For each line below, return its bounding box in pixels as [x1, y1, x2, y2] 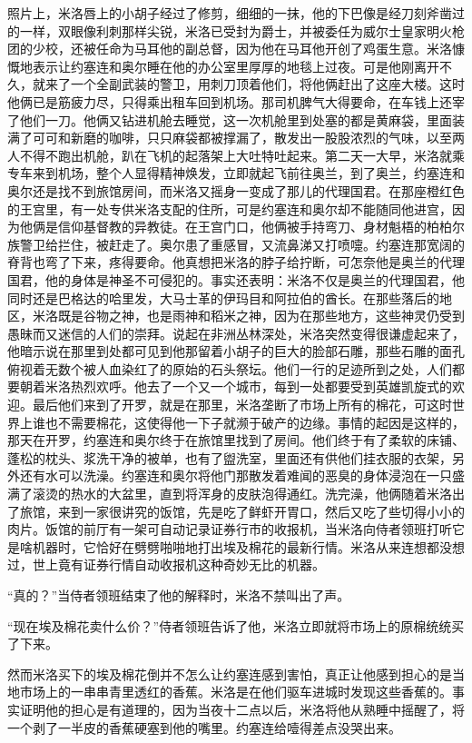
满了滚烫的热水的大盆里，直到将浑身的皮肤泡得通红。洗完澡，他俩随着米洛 [7, 484, 452, 503]
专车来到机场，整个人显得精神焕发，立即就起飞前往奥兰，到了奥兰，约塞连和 [7, 163, 465, 183]
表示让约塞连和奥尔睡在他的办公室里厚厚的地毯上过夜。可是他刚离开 [32, 56, 439, 75]
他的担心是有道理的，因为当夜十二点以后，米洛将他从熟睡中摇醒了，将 [44, 699, 465, 718]
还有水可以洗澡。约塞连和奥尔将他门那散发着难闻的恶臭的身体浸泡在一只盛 [19, 466, 465, 485]
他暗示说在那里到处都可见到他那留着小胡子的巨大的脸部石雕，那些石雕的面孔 [7, 342, 465, 361]
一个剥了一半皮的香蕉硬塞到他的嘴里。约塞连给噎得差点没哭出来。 [7, 718, 401, 737]
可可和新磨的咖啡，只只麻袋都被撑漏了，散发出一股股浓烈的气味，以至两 [32, 128, 465, 147]
